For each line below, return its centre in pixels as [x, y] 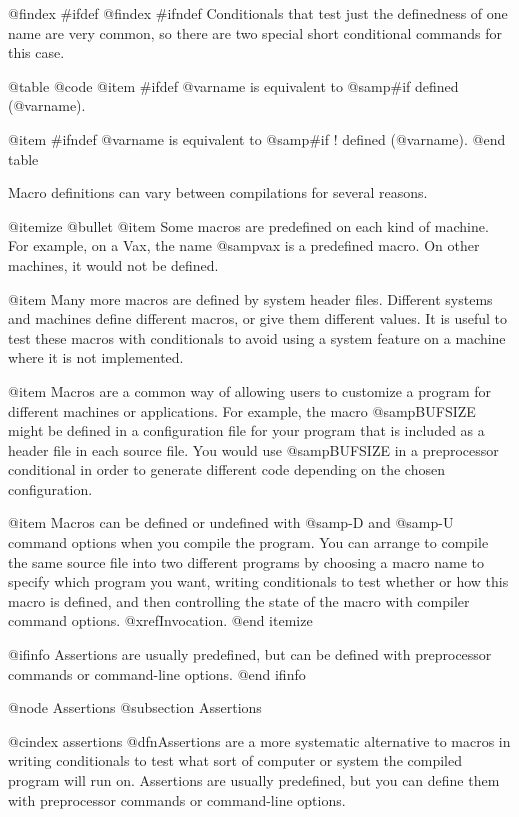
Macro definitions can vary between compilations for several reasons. [218, 192]
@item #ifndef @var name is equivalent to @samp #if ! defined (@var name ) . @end [257, 138]
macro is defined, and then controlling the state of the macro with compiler [239, 600]
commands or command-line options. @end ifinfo [157, 673]
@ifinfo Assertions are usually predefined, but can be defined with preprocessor [250, 654]
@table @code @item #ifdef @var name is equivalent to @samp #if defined [233, 85]
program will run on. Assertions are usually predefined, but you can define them [254, 780]
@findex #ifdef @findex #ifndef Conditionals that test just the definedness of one [258, 13]
